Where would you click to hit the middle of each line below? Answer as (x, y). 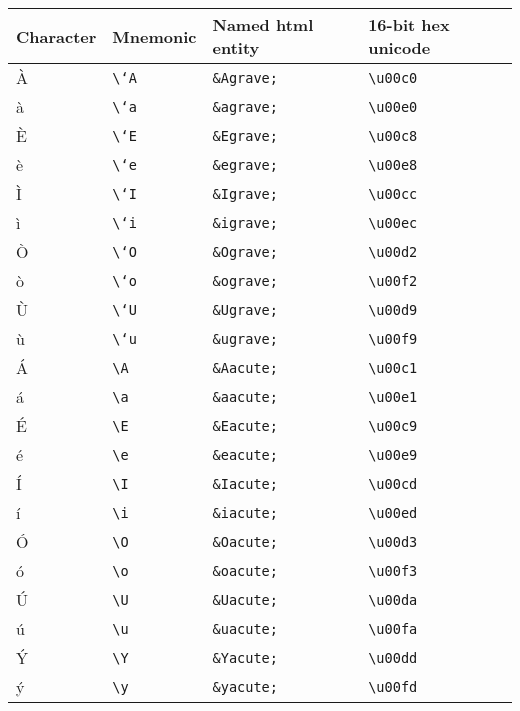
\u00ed (393, 512)
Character (56, 36)
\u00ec (393, 222)
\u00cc (393, 193)
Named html (263, 24)
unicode (399, 47)
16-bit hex (409, 24)
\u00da (393, 599)
